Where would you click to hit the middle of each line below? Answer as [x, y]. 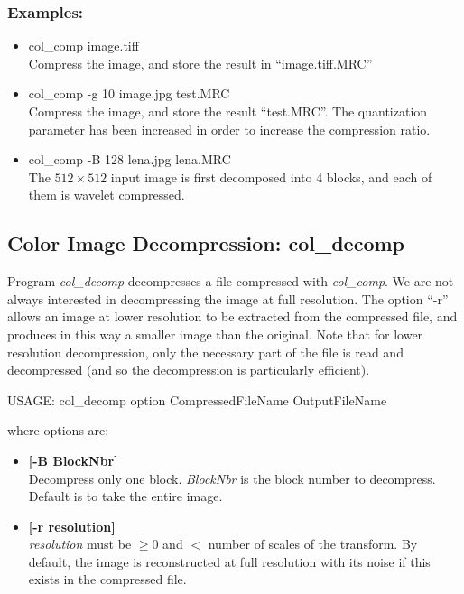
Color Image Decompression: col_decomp [206, 243]
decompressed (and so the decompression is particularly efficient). [189, 370]
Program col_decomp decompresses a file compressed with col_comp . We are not [231, 281]
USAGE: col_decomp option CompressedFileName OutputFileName [197, 399]
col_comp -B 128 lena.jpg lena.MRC [130, 159]
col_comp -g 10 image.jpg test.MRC [129, 93]
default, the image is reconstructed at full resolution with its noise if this [229, 561]
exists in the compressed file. [107, 579]
